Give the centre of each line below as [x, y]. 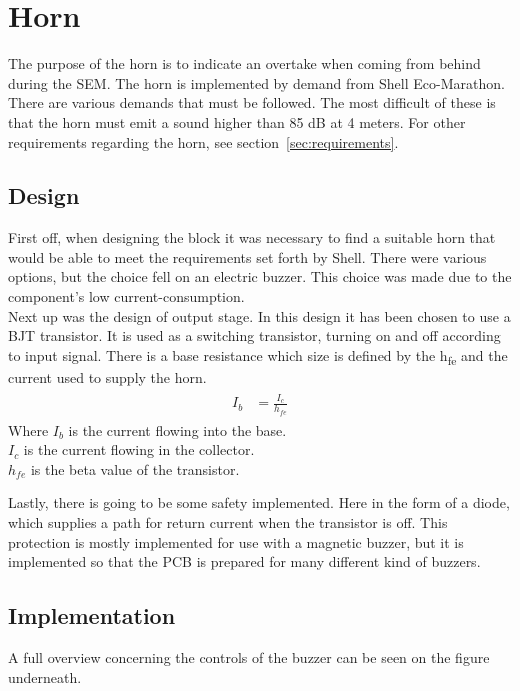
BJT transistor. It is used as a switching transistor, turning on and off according [254, 335]
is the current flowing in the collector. [139, 449]
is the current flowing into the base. [177, 429]
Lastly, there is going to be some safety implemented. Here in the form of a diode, [259, 502]
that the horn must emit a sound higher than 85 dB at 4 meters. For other [237, 121]
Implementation [92, 615]
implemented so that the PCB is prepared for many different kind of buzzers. [244, 561]
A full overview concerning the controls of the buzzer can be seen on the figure [249, 656]
